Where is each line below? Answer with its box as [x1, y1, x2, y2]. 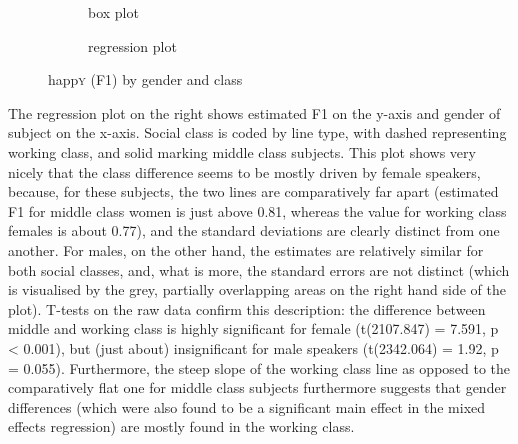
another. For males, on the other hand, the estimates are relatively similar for [8, 239, 484, 260]
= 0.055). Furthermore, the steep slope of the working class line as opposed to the [8, 357, 511, 378]
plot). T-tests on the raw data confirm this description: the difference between [8, 298, 486, 319]
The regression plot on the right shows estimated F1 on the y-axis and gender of [8, 102, 501, 123]
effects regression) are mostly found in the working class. [8, 416, 355, 437]
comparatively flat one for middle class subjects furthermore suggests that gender [8, 377, 507, 398]
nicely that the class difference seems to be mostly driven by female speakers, [8, 161, 481, 182]
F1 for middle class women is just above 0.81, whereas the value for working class [8, 200, 507, 221]
